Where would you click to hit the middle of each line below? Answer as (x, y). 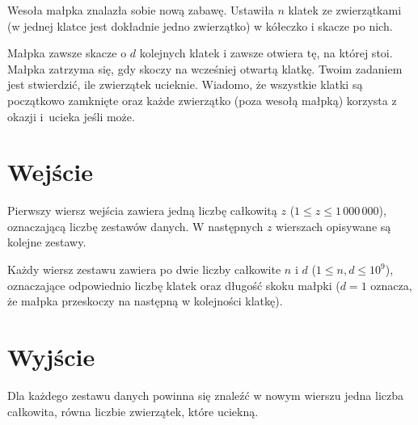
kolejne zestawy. (47, 242)
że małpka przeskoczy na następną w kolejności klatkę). (145, 301)
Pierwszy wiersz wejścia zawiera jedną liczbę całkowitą (142, 210)
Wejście (50, 172)
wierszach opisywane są (334, 226)
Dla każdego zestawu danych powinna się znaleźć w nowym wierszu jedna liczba (206, 395)
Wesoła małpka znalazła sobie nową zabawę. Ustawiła (141, 10)
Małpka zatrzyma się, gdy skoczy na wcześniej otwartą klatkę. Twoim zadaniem (205, 68)
